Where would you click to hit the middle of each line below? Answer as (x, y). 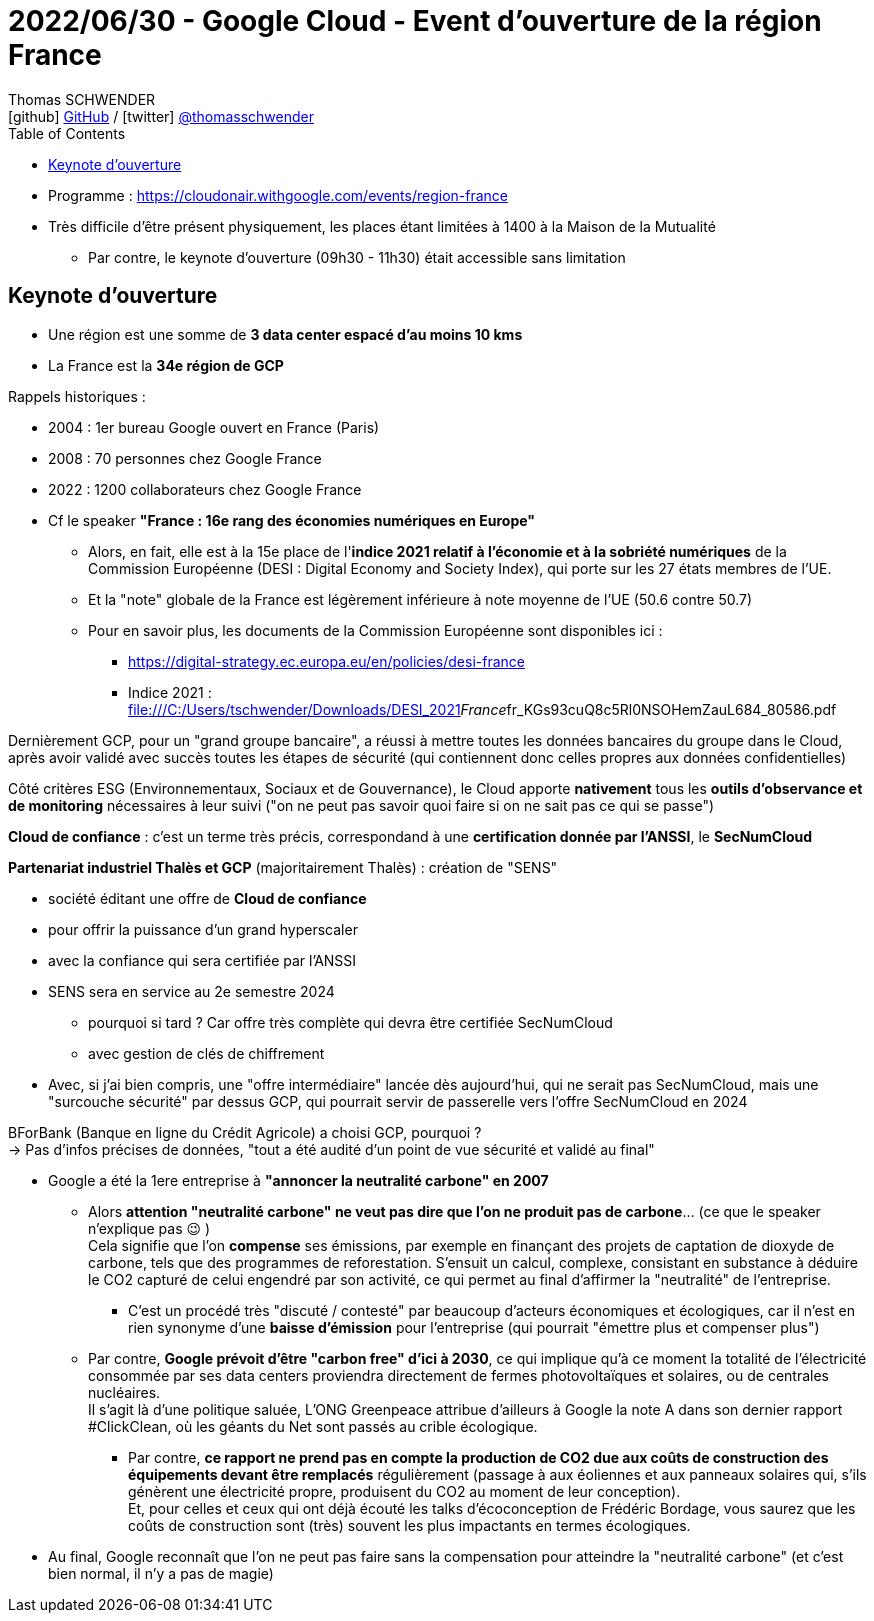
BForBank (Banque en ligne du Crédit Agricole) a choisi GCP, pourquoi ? (245, 1132)
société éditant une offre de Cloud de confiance (207, 898)
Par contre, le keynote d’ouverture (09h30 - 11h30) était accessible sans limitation (357, 257)
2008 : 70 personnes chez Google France (185, 458)
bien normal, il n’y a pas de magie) (161, 1573)
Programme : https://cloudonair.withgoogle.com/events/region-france (278, 195)
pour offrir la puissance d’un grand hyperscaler (203, 929)
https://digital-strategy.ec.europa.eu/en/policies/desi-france (326, 661)
